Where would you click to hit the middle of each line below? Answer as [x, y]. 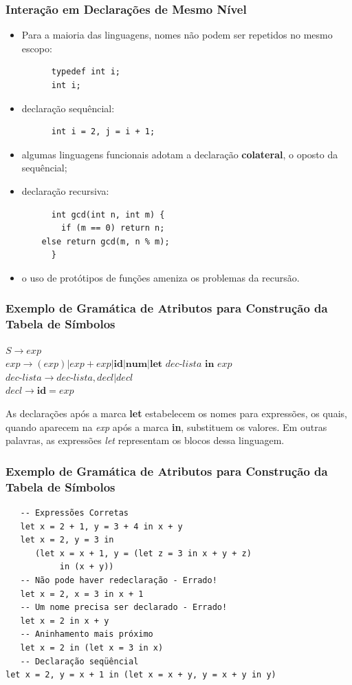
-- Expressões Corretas [74, 513]
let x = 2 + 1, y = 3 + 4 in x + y [101, 526]
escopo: [37, 48]
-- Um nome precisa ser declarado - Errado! [124, 608]
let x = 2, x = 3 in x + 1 [82, 594]
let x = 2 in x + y [65, 621]
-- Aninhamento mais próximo [87, 634]
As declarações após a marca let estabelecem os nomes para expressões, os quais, [176, 413]
